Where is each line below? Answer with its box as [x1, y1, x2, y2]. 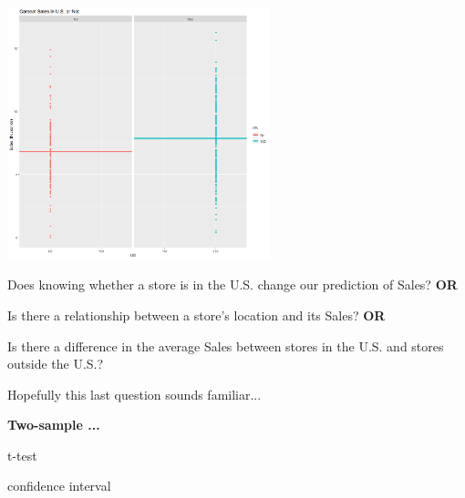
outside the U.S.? [7, 354, 104, 373]
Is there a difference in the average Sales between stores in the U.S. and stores [7, 336, 444, 355]
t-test [7, 445, 37, 464]
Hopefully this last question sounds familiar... [7, 384, 262, 403]
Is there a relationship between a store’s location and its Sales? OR [7, 305, 386, 324]
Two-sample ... [7, 415, 100, 434]
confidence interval [7, 476, 111, 495]
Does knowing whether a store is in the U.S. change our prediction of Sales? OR [7, 275, 458, 294]
